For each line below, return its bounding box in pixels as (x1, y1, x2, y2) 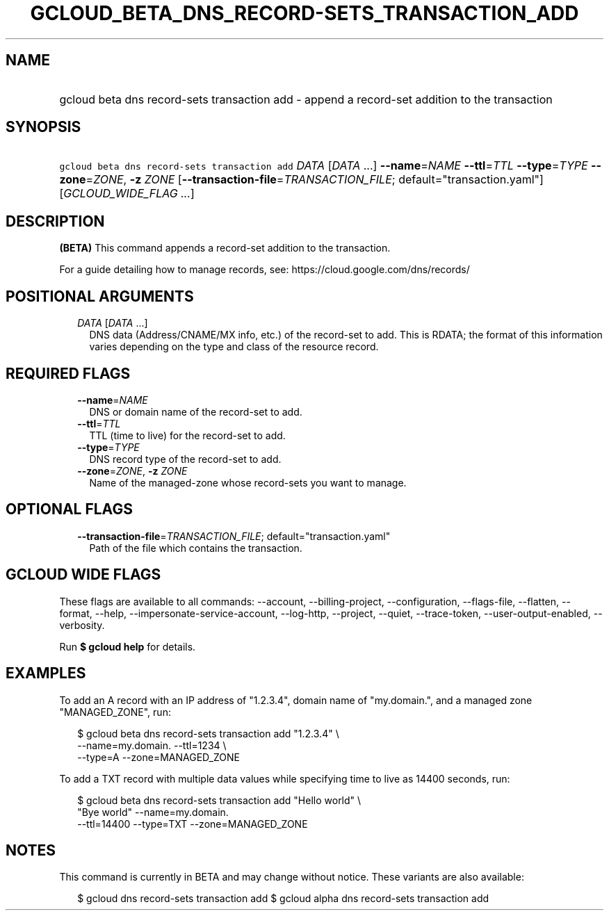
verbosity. (59, 619, 105, 631)
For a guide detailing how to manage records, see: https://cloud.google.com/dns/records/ (59, 263, 470, 276)
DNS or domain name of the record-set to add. (89, 405, 302, 418)
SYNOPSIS (6, 118, 81, 136)
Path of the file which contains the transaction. (89, 541, 302, 554)
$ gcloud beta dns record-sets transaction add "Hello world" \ (77, 794, 362, 806)
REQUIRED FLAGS (6, 364, 131, 382)
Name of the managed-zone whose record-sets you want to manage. (89, 476, 407, 489)
